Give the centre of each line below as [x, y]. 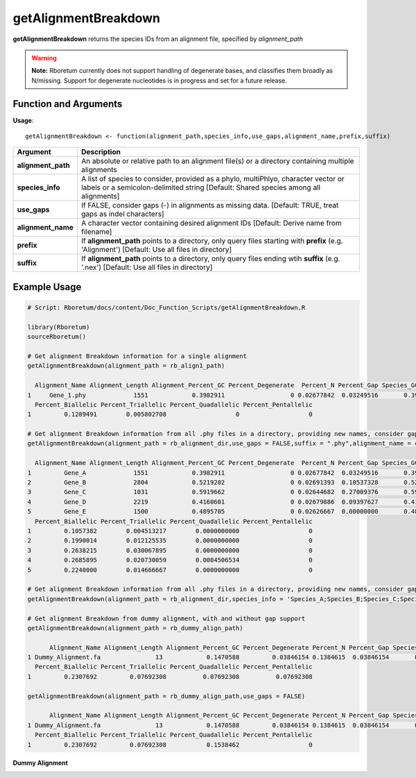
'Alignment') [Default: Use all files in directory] [156, 250]
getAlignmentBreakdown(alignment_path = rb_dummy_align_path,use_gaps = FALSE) [166, 696]
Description [101, 152]
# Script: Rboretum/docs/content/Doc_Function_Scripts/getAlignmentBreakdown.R [166, 308]
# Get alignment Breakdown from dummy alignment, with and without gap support [166, 618]
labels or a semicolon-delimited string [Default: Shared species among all [201, 187]
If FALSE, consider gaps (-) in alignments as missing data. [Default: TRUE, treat [210, 205]
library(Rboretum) [59, 327]
